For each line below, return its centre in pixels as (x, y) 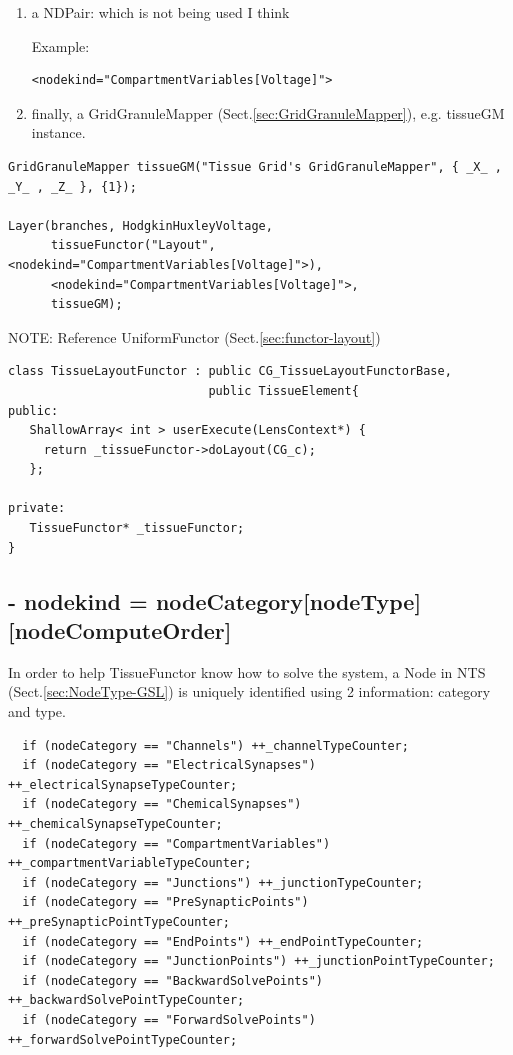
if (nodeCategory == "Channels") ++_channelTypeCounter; (215, 745)
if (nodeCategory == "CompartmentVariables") (176, 843)
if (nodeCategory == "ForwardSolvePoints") (169, 1019)
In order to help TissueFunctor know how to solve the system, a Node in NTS (247, 671)
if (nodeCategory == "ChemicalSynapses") (162, 804)
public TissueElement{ (283, 390)
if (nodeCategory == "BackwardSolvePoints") (172, 980)
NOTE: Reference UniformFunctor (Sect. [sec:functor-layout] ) (194, 336)
